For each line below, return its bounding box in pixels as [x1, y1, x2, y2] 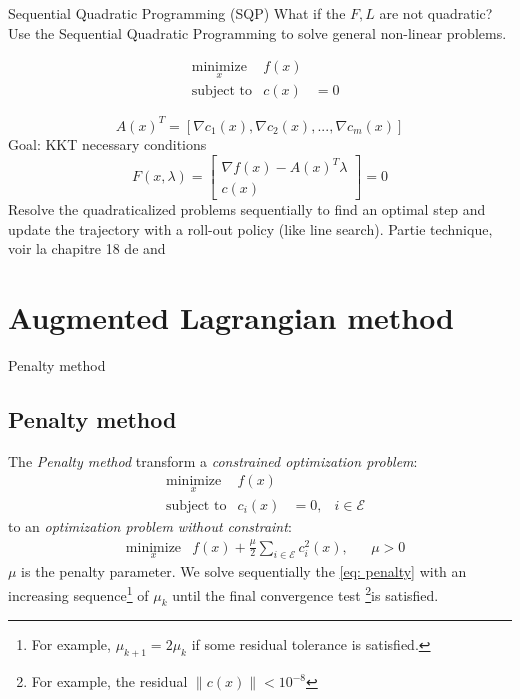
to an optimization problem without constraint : [8, 515, 292, 536]
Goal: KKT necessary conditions [8, 133, 207, 154]
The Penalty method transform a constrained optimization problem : [8, 450, 418, 471]
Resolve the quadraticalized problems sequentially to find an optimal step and [8, 199, 486, 220]
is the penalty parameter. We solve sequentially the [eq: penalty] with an [21, 561, 467, 582]
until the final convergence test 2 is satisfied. [172, 582, 439, 605]
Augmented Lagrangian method [8, 297, 455, 338]
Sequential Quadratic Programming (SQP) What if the [8, 3, 346, 23]
